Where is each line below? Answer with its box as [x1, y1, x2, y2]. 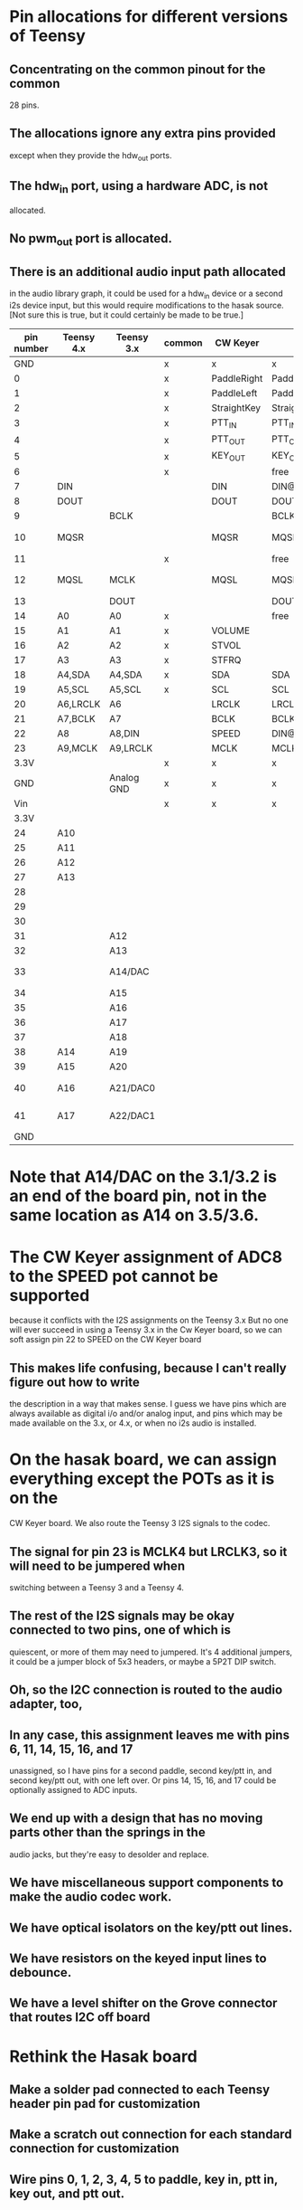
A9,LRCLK [109, 742, 153, 754]
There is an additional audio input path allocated [9, 264, 286, 280]
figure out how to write [9, 1374, 140, 1390]
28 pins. [9, 100, 40, 110]
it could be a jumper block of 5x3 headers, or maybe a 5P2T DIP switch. [9, 1655, 277, 1666]
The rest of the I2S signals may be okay [9, 1608, 235, 1624]
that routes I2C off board [9, 2010, 151, 2025]
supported [9, 1285, 90, 1305]
